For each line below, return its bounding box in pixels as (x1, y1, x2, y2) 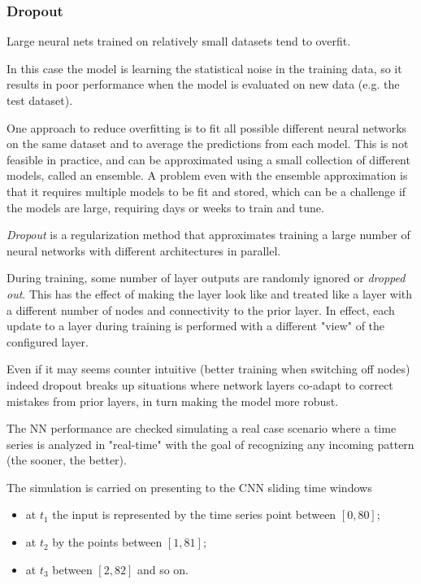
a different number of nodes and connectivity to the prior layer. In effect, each (7, 301, 395, 318)
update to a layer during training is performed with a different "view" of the (7, 317, 385, 334)
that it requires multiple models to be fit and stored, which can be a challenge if (7, 182, 406, 199)
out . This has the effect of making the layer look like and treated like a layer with (7, 285, 413, 302)
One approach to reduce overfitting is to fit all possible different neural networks (7, 119, 407, 136)
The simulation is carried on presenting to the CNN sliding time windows (7, 478, 372, 495)
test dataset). (7, 92, 73, 108)
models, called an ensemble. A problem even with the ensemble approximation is (7, 167, 408, 184)
